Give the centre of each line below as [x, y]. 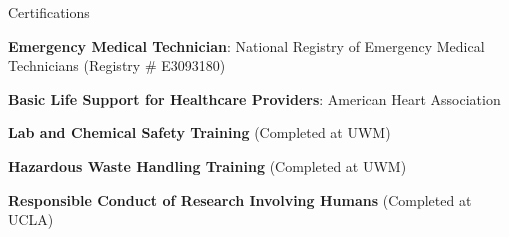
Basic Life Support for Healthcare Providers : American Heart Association [254, 98]
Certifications [49, 12]
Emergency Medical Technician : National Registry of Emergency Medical [246, 45]
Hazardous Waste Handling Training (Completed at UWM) [207, 165]
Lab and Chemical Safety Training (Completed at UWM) [199, 132]
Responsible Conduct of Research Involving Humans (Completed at [240, 199]
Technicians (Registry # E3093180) [117, 65]
